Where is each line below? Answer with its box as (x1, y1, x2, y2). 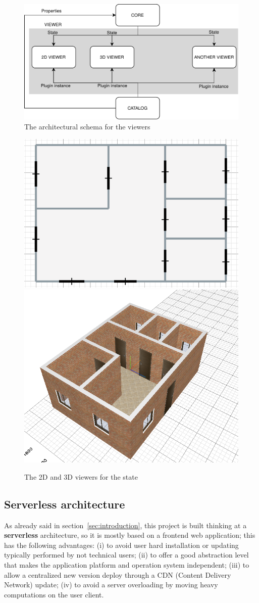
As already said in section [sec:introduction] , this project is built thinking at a (4, 520, 247, 530)
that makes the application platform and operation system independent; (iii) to (4, 560, 249, 570)
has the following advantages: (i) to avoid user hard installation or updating (4, 539, 239, 550)
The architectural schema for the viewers (24, 121, 150, 132)
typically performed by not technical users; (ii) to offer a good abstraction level (4, 549, 249, 560)
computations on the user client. (4, 589, 104, 599)
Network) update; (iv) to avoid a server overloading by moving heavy (4, 579, 218, 590)
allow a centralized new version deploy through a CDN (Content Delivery (4, 569, 231, 580)
